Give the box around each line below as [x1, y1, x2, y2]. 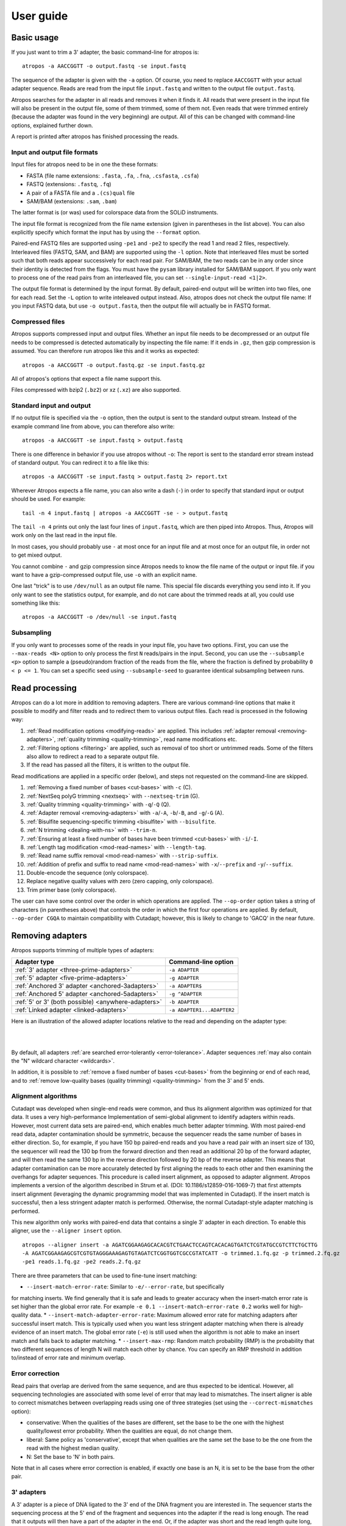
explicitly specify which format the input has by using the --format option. [11, 229, 201, 236]
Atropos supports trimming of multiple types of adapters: [11, 946, 155, 953]
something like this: [11, 599, 60, 607]
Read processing [11, 682, 77, 693]
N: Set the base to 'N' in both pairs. [26, 1453, 115, 1460]
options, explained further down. [11, 121, 94, 129]
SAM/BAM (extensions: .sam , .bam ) [26, 197, 117, 204]
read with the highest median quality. [26, 1444, 120, 1452]
